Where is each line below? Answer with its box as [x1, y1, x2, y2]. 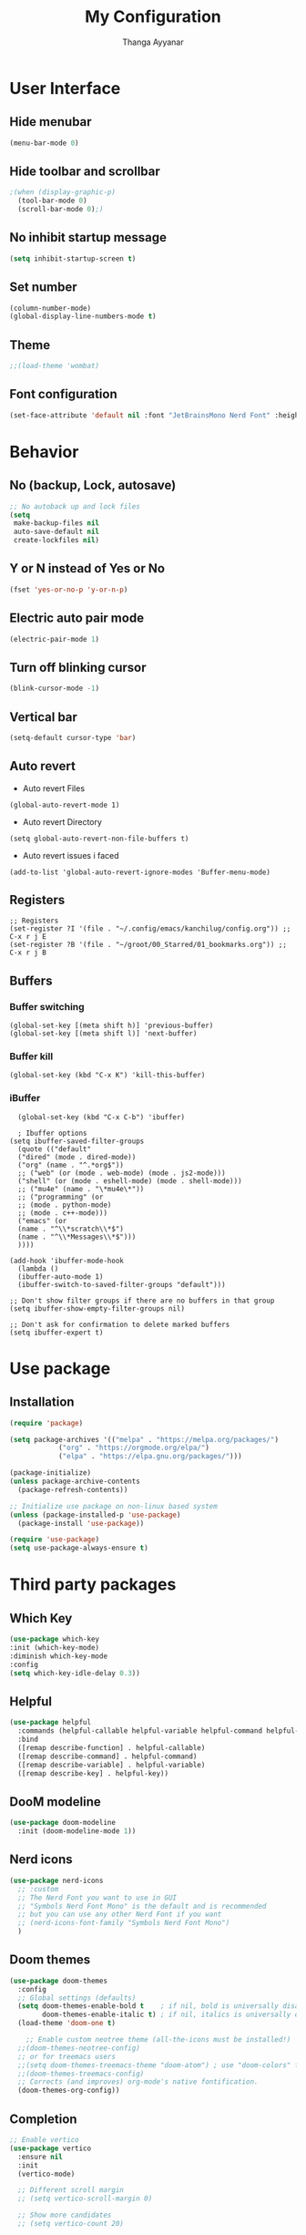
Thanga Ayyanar [122, 36, 184, 47]
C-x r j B [9, 948, 47, 958]
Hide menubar [9, 114, 93, 129]
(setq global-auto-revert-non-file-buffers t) [9, 834, 189, 843]
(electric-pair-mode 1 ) [9, 634, 100, 644]
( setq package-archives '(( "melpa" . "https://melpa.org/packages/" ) [9, 1435, 280, 1444]
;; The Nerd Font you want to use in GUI [17, 1893, 178, 1902]
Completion [9, 2111, 77, 2127]
